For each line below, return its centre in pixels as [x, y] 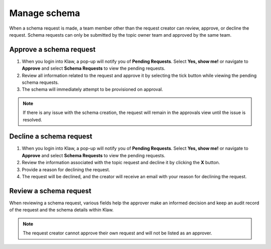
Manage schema [45, 13]
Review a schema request [50, 191]
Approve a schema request [52, 49]
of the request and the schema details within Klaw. [61, 210]
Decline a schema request [51, 136]
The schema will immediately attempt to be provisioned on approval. [92, 89]
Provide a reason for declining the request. [66, 169]
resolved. [32, 119]
